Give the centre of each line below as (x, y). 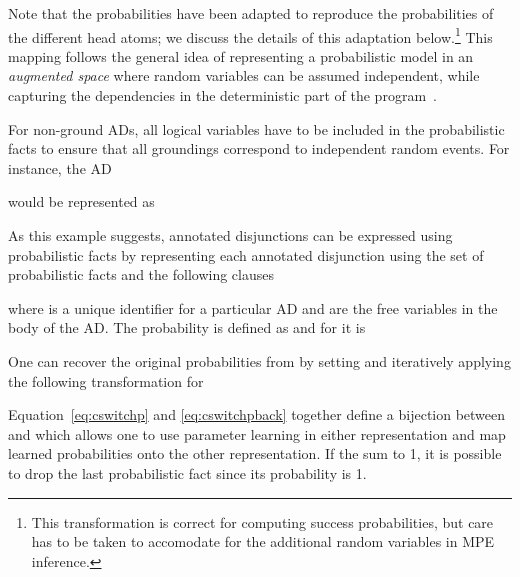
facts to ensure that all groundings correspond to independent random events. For (259, 148)
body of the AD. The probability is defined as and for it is (187, 327)
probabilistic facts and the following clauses (141, 274)
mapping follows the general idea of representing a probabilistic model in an (241, 55)
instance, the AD (60, 167)
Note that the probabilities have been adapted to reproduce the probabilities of (251, 13)
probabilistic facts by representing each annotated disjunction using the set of (246, 254)
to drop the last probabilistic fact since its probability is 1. (187, 472)
